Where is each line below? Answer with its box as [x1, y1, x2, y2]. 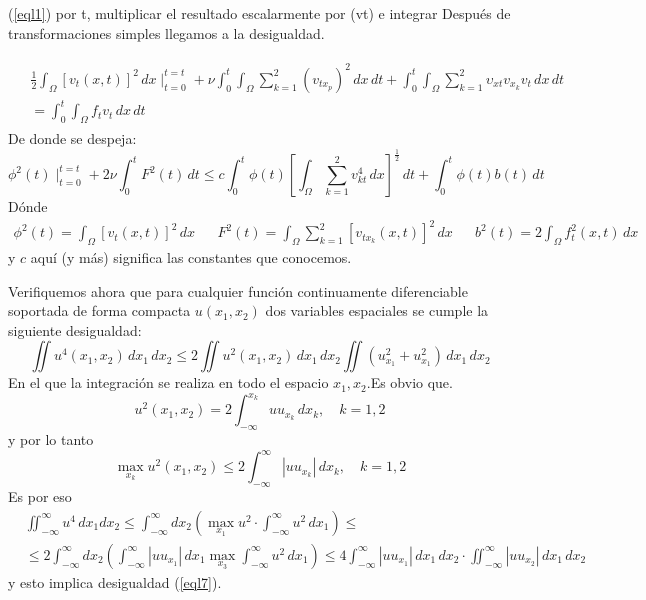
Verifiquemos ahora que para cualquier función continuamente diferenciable [8, 280, 468, 301]
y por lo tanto [8, 429, 94, 450]
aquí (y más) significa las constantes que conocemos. [30, 246, 352, 267]
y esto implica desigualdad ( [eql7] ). [8, 571, 222, 592]
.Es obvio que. [366, 372, 453, 393]
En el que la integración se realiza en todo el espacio [8, 372, 329, 393]
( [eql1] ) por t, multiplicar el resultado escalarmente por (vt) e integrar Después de [8, 3, 511, 23]
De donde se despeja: [8, 128, 137, 149]
